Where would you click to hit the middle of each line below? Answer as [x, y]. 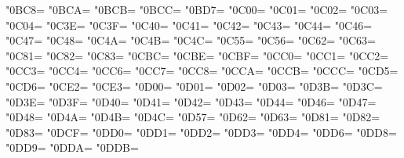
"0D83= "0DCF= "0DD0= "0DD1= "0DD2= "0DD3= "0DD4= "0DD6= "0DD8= [201, 132]
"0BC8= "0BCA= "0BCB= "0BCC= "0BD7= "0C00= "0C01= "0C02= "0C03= [197, 9]
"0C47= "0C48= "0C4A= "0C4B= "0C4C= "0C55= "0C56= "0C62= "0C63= [191, 40]
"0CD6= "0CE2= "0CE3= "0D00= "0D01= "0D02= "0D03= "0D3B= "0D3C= [194, 86]
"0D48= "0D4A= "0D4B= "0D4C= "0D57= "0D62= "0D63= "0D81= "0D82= [193, 117]
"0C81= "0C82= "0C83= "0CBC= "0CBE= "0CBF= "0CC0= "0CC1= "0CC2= [197, 55]
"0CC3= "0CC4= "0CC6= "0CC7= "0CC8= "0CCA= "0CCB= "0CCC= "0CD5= [202, 71]
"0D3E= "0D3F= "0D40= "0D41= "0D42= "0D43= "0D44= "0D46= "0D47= [191, 101]
